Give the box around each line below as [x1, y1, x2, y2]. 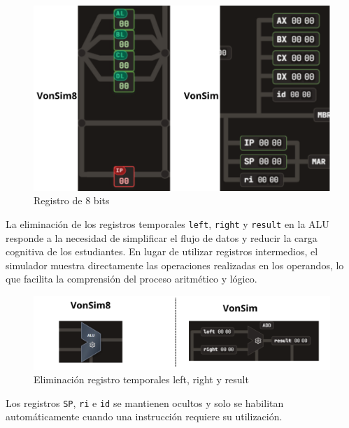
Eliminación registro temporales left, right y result [34, 372, 249, 387]
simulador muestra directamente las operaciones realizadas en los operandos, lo [6, 257, 344, 272]
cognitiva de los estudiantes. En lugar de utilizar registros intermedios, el [6, 244, 318, 259]
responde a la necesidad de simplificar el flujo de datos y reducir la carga [6, 230, 318, 245]
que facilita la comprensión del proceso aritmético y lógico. [6, 271, 257, 286]
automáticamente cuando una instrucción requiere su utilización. [6, 409, 283, 424]
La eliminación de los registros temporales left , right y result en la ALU [6, 216, 329, 231]
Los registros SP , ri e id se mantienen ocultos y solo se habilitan [6, 395, 284, 410]
